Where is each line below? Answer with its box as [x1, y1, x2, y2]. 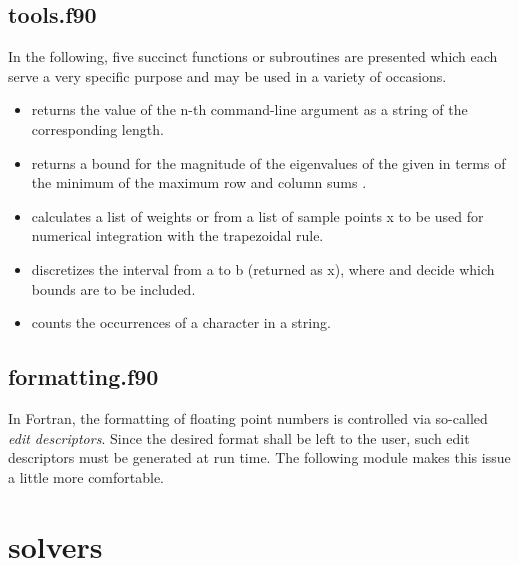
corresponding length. [31, 118, 164, 139]
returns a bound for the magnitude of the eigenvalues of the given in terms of [31, 152, 506, 173]
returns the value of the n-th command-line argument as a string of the [31, 99, 468, 120]
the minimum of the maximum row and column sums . [31, 172, 367, 193]
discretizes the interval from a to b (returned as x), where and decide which [31, 258, 495, 279]
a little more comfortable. [8, 466, 165, 487]
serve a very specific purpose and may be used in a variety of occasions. [8, 65, 447, 86]
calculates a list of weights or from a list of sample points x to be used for [31, 205, 484, 226]
